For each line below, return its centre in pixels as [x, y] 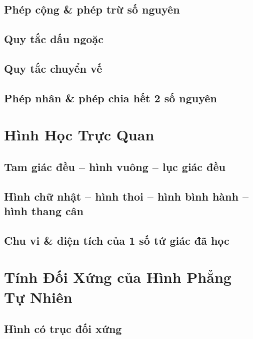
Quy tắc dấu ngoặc [54, 39]
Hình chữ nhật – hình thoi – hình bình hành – [126, 196]
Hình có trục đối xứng [63, 329]
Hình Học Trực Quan [79, 135]
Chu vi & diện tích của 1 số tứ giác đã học [117, 240]
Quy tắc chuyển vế [53, 68]
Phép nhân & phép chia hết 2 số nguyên [110, 98]
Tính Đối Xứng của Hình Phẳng [118, 277]
